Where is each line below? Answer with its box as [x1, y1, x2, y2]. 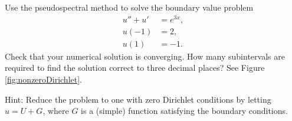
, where [42, 104, 69, 117]
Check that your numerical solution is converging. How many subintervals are [5, 50, 285, 62]
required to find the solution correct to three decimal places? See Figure [5, 61, 265, 74]
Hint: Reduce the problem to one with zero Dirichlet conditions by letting [5, 93, 271, 105]
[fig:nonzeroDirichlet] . [5, 73, 82, 85]
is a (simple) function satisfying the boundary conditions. [81, 104, 288, 117]
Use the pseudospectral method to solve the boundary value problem [5, 1, 254, 13]
